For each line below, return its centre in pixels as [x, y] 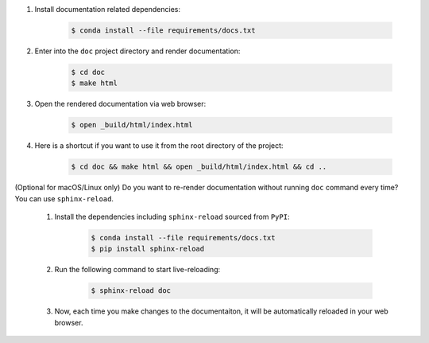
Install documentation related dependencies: [107, 9]
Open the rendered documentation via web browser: [120, 104]
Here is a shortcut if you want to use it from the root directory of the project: [159, 146]
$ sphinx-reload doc [131, 291]
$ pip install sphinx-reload [148, 249]
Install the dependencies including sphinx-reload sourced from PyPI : [172, 217]
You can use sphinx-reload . [64, 198]
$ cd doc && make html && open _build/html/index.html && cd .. [199, 167]
